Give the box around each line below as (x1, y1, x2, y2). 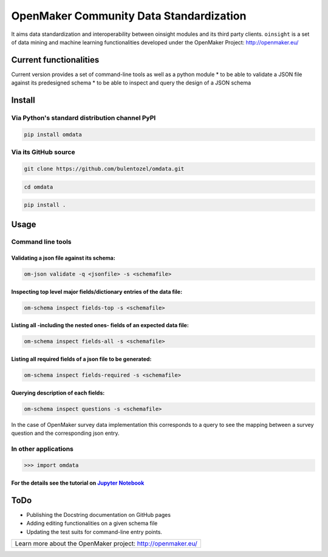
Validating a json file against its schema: (11, 254, 115, 261)
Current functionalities (11, 55, 100, 65)
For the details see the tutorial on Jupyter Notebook (11, 479, 145, 486)
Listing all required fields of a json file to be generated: (11, 356, 152, 362)
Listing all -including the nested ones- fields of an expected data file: (11, 322, 190, 329)
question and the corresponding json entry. (11, 429, 120, 437)
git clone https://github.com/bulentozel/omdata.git (24, 165, 185, 172)
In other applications (11, 445, 74, 453)
